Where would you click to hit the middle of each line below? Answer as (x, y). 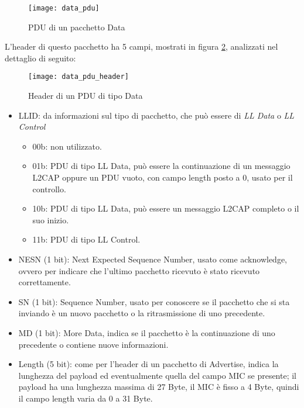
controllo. (49, 189)
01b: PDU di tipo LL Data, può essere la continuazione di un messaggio (161, 166)
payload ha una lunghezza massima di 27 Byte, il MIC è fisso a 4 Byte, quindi (159, 387)
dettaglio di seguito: (40, 58)
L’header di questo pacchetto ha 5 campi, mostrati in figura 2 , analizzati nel (141, 46)
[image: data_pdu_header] (78, 77)
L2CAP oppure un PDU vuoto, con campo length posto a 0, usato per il (163, 177)
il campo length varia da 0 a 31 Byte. (86, 398)
